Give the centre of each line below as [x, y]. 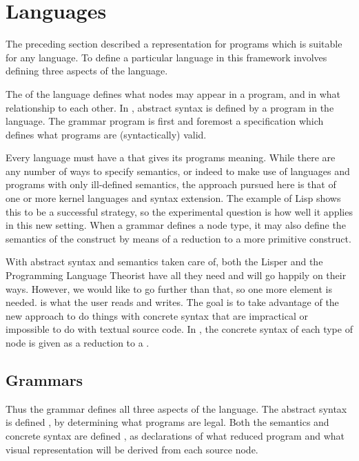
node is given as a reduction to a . [78, 342]
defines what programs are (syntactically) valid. [106, 134]
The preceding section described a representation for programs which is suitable [174, 44]
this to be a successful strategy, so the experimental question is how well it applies [179, 211]
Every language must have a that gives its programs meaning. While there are [171, 157]
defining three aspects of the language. [87, 71]
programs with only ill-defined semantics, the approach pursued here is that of [171, 184]
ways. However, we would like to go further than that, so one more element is [169, 288]
